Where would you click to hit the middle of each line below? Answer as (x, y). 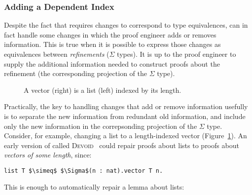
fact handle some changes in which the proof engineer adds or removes (110, 34)
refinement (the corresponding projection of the (75, 73)
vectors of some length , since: (48, 155)
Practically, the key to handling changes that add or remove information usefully (126, 106)
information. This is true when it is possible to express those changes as (112, 44)
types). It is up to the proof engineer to (177, 54)
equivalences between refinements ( (57, 54)
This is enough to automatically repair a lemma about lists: (94, 186)
